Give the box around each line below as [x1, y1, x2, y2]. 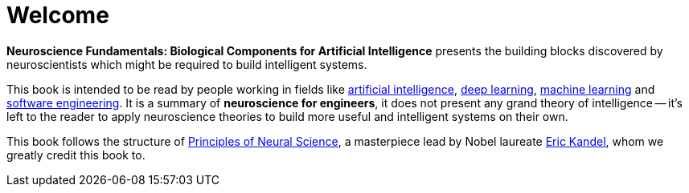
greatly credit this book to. [6, 147, 146, 162]
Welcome [6, 2, 109, 29]
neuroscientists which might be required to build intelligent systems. [6, 57, 367, 71]
